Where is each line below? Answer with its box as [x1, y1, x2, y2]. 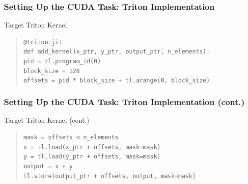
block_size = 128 [23, 67, 80, 75]
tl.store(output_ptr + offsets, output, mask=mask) [23, 172, 196, 180]
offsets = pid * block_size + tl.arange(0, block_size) [23, 77, 210, 84]
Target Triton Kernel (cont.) [4, 115, 89, 125]
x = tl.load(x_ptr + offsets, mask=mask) [23, 143, 161, 151]
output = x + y [23, 162, 73, 170]
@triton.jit [23, 38, 62, 46]
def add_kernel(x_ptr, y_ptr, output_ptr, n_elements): [23, 48, 210, 55]
